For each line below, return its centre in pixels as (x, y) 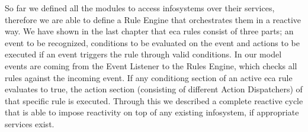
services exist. (30, 123)
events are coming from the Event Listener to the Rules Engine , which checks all (151, 65)
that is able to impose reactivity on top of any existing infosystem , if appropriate (152, 112)
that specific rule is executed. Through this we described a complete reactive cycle (154, 100)
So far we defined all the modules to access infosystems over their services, (140, 8)
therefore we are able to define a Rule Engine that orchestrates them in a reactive (153, 19)
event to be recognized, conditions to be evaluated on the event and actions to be (152, 42)
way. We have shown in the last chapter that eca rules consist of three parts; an (149, 31)
